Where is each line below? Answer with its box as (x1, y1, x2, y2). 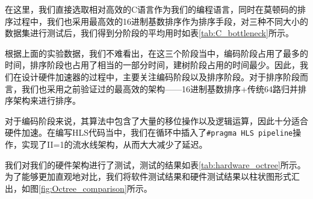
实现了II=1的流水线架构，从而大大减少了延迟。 (21, 138, 208, 150)
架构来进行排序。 (13, 94, 81, 107)
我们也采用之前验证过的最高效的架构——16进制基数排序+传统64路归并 (21, 82, 298, 95)
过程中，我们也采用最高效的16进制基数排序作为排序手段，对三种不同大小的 (13, 14, 308, 27)
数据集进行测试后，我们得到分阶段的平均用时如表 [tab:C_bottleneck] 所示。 (5, 27, 294, 39)
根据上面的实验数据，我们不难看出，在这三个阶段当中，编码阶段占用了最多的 (5, 46, 308, 59)
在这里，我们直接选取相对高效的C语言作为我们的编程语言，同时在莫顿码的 (5, 3, 298, 15)
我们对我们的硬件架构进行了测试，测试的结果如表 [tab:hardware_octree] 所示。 (5, 158, 306, 171)
